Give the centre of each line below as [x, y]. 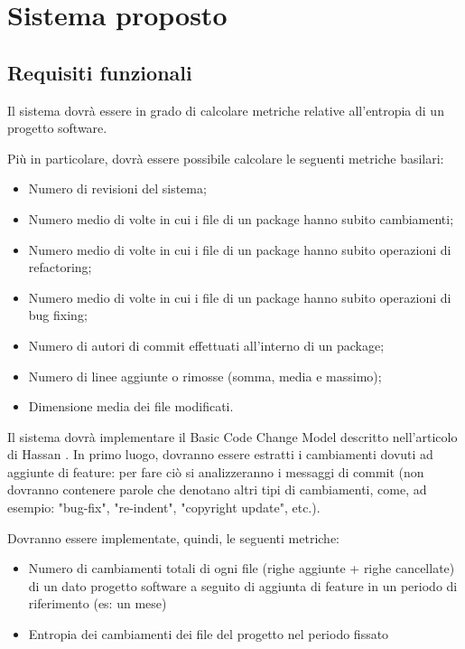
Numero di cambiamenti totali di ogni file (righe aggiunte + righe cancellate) [242, 568]
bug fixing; [58, 315]
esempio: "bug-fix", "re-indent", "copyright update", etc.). [164, 508]
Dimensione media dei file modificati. [131, 406]
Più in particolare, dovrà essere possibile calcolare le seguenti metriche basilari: [226, 158]
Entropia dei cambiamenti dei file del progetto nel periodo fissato [209, 634]
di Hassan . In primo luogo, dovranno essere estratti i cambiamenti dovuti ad [220, 454]
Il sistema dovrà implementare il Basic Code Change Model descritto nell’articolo [232, 436]
